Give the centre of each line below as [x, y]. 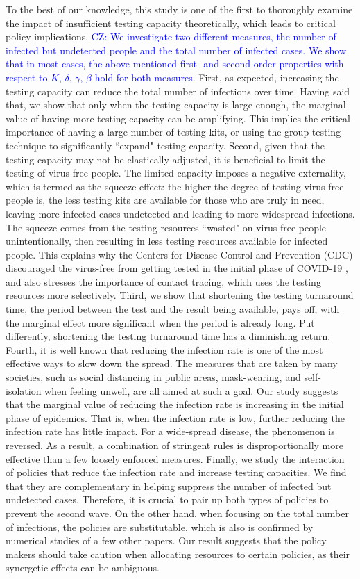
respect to [27, 77]
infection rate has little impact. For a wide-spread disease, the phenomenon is [170, 431]
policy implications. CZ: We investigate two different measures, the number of [171, 36]
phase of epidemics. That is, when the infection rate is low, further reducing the [175, 417]
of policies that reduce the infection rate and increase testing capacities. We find [176, 472]
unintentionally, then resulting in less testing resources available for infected [167, 241]
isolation [24, 390]
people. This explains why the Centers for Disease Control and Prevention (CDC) [179, 254]
